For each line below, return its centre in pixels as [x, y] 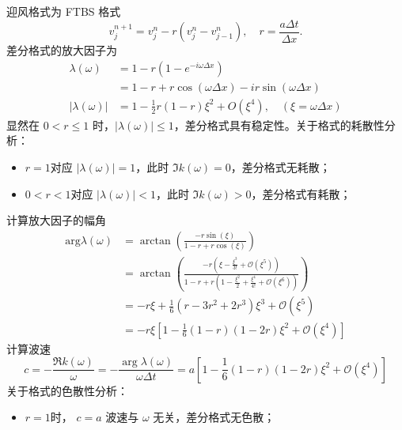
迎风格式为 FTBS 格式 [64, 11]
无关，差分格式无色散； [214, 417]
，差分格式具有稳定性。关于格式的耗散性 [279, 124]
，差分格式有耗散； [301, 193]
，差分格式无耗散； [281, 166]
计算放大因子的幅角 [56, 220]
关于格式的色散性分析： [67, 390]
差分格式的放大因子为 [62, 50]
